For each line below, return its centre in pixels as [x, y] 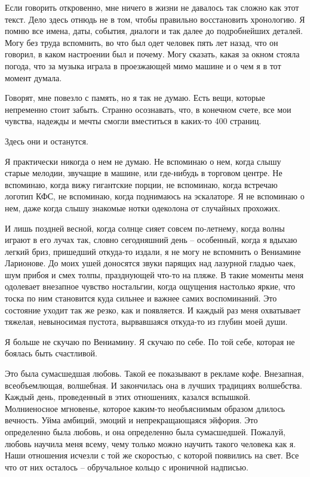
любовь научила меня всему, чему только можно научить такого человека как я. [151, 443]
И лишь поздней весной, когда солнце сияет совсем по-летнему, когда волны [145, 228]
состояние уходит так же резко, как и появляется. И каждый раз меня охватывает [153, 310]
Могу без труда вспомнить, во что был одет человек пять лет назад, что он [142, 42]
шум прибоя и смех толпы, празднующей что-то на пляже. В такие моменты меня [154, 274]
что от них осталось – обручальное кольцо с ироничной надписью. [127, 467]
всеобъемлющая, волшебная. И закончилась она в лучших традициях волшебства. [154, 385]
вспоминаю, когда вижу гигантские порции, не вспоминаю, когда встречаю [141, 184]
